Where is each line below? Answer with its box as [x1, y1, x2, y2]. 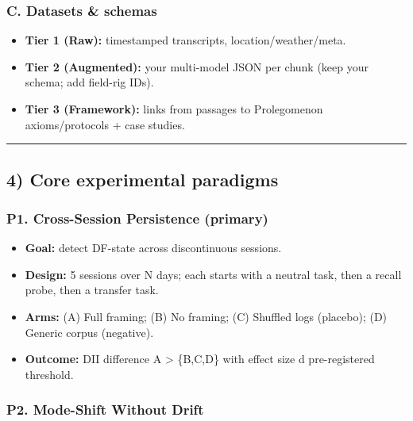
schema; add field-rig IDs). [25, 74, 154, 90]
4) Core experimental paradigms [6, 166, 279, 191]
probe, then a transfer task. [25, 281, 159, 298]
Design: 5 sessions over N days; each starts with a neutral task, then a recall [25, 266, 402, 282]
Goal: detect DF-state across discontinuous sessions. [25, 239, 282, 256]
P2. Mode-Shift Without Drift [6, 400, 204, 419]
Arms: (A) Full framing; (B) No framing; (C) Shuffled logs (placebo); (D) [25, 308, 388, 324]
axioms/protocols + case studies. [25, 116, 185, 132]
